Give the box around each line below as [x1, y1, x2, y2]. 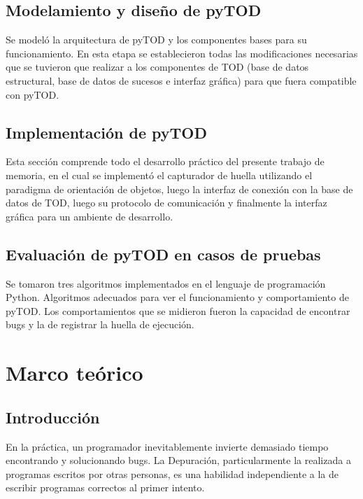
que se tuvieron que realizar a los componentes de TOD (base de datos [6, 59, 309, 74]
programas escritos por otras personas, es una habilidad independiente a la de [6, 466, 339, 481]
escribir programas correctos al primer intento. [6, 480, 205, 495]
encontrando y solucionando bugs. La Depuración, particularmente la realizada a [6, 453, 351, 468]
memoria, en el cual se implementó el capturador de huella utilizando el [6, 167, 313, 182]
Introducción [6, 406, 100, 428]
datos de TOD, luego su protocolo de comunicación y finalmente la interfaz [6, 195, 327, 210]
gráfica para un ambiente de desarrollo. [6, 209, 173, 223]
